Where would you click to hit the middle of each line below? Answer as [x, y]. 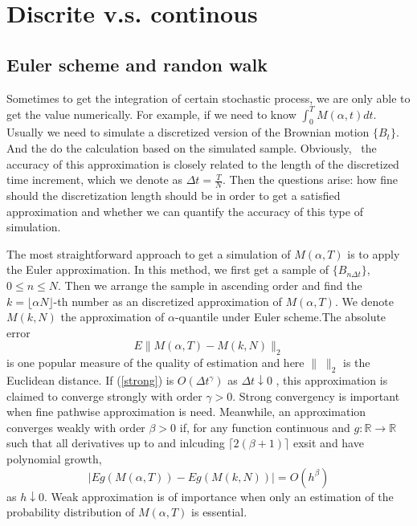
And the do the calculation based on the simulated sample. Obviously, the [192, 148]
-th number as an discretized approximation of [168, 301]
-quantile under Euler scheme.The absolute [280, 317]
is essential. [219, 512]
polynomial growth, [54, 458]
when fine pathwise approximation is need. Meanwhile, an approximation [186, 412]
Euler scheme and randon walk [137, 64]
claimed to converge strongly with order [104, 396]
